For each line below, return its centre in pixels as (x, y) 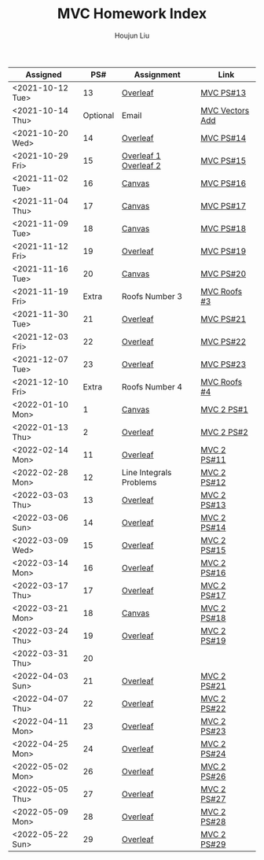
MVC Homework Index (132, 14)
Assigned (44, 74)
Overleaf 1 (141, 156)
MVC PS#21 (223, 319)
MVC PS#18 (223, 228)
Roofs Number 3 (152, 296)
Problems (139, 482)
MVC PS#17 (223, 205)
